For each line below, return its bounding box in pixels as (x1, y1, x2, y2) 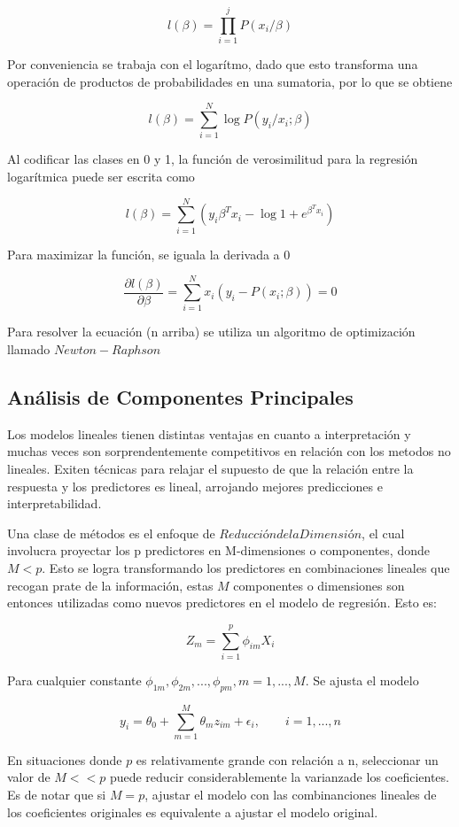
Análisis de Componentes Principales (7, 383, 354, 411)
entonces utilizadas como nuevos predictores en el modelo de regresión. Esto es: (7, 593, 437, 612)
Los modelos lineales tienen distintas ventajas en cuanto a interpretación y (7, 424, 411, 443)
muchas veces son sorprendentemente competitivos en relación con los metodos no (7, 442, 451, 460)
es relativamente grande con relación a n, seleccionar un (136, 750, 439, 769)
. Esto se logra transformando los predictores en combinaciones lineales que (42, 559, 450, 577)
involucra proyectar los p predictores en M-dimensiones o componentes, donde (7, 541, 430, 560)
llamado (7, 340, 51, 359)
